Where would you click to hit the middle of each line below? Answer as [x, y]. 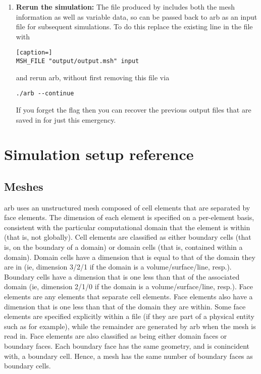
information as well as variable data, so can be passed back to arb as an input [137, 16]
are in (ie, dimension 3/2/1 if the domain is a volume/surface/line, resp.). [118, 267]
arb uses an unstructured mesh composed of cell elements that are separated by [127, 207]
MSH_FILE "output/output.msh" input [77, 61]
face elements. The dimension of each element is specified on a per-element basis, [129, 217]
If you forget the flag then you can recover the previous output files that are [134, 109]
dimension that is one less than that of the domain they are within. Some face [125, 306]
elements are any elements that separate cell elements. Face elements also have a [128, 297]
